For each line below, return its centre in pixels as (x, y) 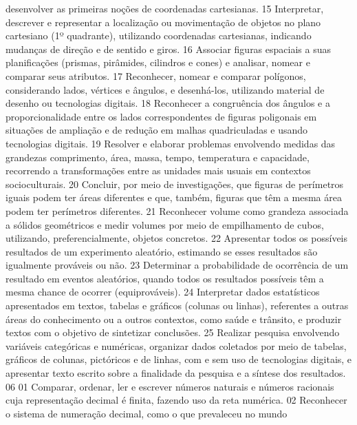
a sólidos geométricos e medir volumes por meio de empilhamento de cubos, (165, 224)
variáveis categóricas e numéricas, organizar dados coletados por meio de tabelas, (176, 345)
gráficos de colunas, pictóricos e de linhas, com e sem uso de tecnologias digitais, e (179, 359)
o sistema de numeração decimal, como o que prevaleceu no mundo (147, 413)
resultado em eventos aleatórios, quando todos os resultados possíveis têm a (165, 278)
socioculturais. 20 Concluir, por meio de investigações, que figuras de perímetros (175, 184)
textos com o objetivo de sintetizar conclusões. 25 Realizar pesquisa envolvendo (173, 332)
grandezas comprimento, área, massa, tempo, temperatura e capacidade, (158, 157)
